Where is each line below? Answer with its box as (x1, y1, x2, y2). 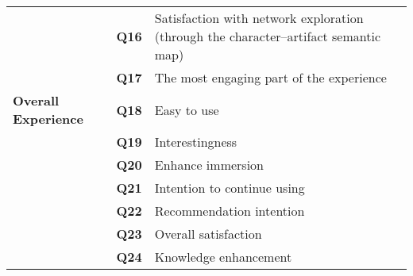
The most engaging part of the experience (154, 68, 387, 86)
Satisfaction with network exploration (154, 9, 364, 27)
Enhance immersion (154, 155, 264, 174)
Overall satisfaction (154, 224, 262, 243)
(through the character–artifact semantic (154, 27, 381, 45)
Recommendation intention (154, 201, 305, 220)
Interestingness (154, 132, 237, 151)
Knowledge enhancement (154, 247, 292, 266)
